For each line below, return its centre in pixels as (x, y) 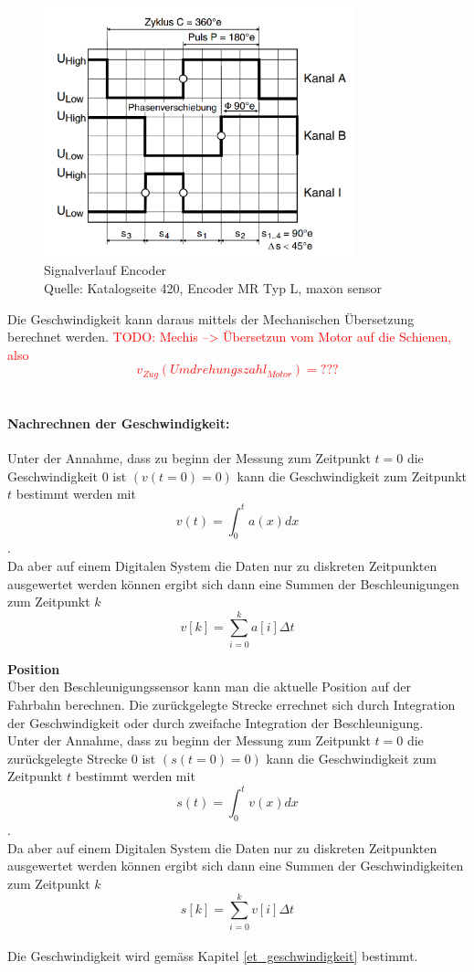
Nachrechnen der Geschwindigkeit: (119, 423)
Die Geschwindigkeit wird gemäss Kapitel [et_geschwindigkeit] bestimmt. (213, 956)
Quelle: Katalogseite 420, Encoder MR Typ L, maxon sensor (213, 288)
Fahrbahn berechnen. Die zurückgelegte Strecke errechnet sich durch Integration (232, 704)
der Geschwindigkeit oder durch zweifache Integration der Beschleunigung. (216, 722)
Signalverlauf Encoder (105, 270)
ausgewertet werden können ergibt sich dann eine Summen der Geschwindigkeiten (236, 866)
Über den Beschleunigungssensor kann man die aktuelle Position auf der (209, 687)
